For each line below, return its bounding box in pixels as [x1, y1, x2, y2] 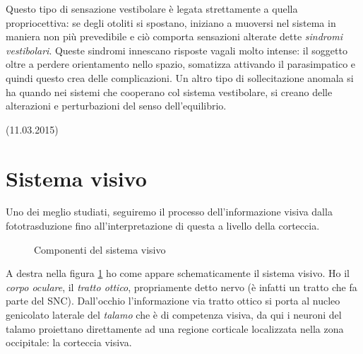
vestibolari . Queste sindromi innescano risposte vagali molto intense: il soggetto [6, 42, 347, 57]
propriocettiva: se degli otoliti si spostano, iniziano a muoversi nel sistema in [6, 15, 336, 30]
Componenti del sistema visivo [34, 242, 166, 256]
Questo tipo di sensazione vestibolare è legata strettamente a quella [6, 1, 298, 16]
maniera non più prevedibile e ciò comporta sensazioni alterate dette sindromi [6, 29, 343, 44]
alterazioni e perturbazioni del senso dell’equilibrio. [6, 98, 227, 113]
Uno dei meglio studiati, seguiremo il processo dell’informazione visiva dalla [6, 204, 333, 219]
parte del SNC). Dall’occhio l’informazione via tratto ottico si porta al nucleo [6, 293, 340, 308]
